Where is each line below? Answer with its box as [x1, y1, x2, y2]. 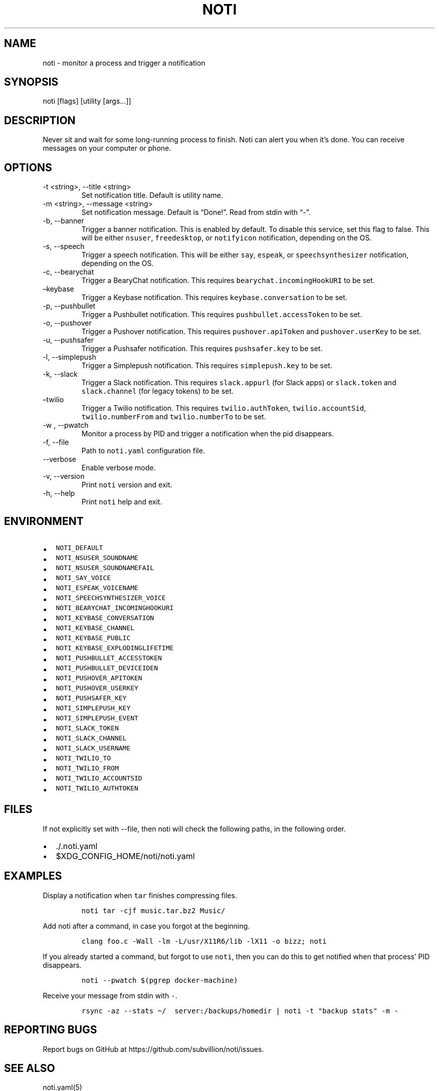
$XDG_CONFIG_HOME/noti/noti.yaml [56, 851, 195, 861]
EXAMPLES [4, 870, 62, 883]
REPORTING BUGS [4, 1023, 97, 1036]
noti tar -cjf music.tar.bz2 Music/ [81, 906, 226, 915]
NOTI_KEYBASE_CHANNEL [56, 624, 135, 632]
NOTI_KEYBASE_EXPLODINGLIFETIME [56, 644, 174, 652]
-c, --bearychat [43, 267, 94, 277]
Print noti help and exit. [81, 497, 162, 506]
